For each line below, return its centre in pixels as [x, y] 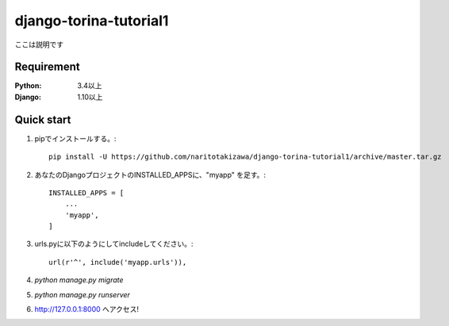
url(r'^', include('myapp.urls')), [118, 262]
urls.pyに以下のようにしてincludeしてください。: [114, 244]
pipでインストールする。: [75, 138]
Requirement [48, 67]
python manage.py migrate [79, 280]
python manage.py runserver [83, 294]
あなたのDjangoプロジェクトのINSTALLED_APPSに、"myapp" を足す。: [150, 175]
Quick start [43, 119]
